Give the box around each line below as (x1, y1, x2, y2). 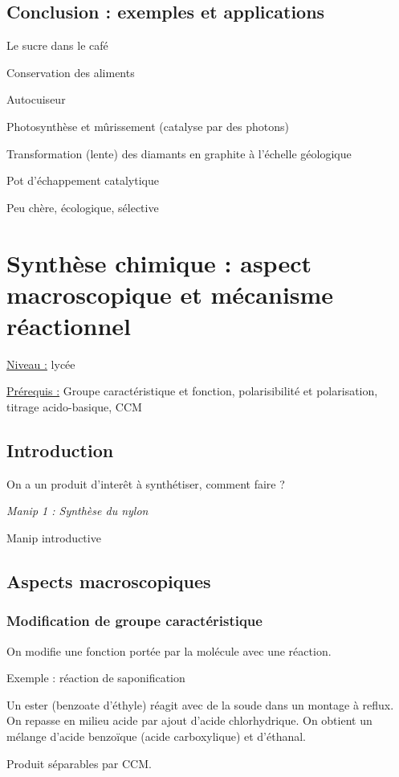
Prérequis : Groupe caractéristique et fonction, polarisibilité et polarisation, (6, 382, 378, 399)
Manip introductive (6, 530, 101, 546)
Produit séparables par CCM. (6, 755, 152, 771)
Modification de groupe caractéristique (6, 611, 263, 631)
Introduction (6, 438, 114, 463)
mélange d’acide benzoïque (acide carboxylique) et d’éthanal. (6, 728, 307, 744)
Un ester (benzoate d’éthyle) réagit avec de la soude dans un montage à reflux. (6, 696, 394, 713)
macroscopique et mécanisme (6, 277, 334, 310)
